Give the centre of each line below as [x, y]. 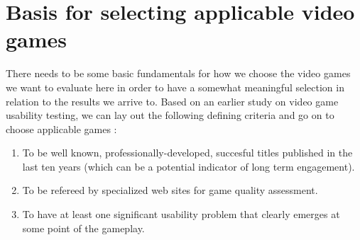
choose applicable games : [61, 128]
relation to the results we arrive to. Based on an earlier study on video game [172, 101]
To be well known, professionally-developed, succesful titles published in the [187, 153]
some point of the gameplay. [83, 228]
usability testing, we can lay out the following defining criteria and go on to [170, 115]
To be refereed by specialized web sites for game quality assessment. [170, 190]
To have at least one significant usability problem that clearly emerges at [181, 214]
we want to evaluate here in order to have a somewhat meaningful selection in [175, 87]
